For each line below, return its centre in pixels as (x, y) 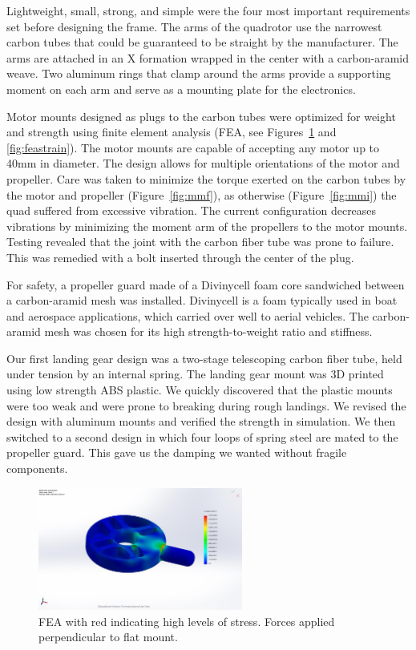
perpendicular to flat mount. (108, 637)
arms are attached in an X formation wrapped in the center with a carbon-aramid (208, 57)
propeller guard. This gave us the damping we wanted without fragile (177, 452)
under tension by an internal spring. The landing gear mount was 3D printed (195, 374)
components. (37, 468)
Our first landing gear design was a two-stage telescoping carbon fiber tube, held (204, 358)
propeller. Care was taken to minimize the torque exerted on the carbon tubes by (206, 178)
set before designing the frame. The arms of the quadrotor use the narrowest (194, 26)
